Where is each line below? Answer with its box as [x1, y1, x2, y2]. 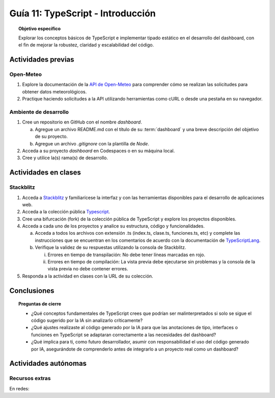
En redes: [9, 385, 30, 391]
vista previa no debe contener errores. [47, 266, 128, 272]
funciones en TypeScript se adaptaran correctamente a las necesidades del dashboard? [31, 332, 216, 338]
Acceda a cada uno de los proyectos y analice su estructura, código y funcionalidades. [22, 223, 205, 229]
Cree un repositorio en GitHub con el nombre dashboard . [22, 119, 142, 125]
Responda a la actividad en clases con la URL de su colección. [22, 273, 153, 279]
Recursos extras [9, 375, 51, 382]
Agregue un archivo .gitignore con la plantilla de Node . [35, 140, 150, 146]
